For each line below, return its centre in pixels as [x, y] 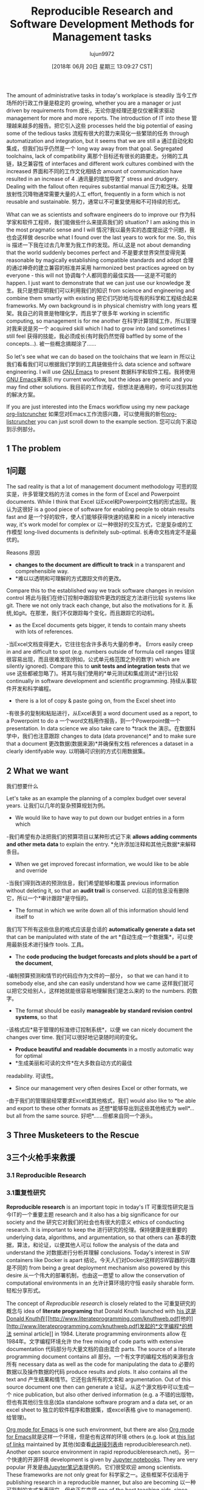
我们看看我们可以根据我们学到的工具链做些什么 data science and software [99, 364]
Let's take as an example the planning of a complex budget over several [96, 798]
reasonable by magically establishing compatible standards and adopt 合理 [100, 260]
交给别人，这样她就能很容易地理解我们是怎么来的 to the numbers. [104, 990]
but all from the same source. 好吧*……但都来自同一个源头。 [81, 1116]
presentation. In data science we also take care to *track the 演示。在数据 [98, 729]
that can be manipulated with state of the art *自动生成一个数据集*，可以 [97, 936]
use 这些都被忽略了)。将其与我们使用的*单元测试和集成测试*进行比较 [92, 673]
